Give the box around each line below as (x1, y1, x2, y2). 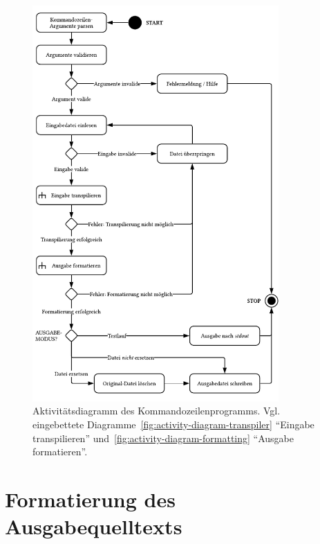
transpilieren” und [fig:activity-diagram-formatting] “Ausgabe (32, 430, 294, 445)
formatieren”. (32, 444, 88, 459)
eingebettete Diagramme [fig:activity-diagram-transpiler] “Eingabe (32, 416, 314, 431)
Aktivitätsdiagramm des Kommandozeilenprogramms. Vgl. (32, 403, 281, 418)
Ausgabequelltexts (5, 512, 182, 541)
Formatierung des (5, 484, 176, 513)
